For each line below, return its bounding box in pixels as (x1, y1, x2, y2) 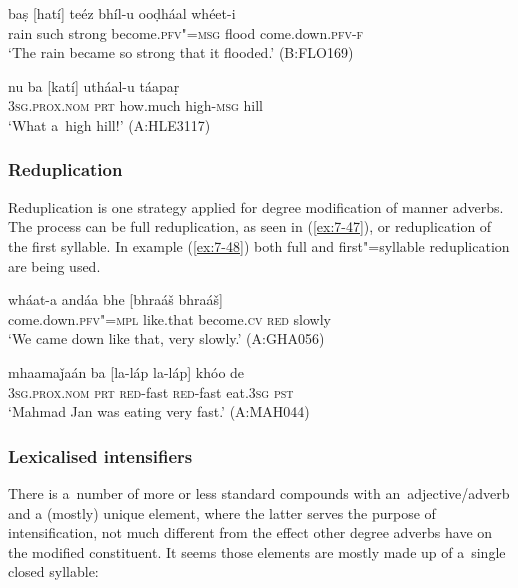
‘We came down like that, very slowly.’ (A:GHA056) (8, 328, 325, 349)
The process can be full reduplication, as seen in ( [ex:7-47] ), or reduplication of (8, 216, 492, 237)
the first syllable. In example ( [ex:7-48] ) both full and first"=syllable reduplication (8, 235, 510, 256)
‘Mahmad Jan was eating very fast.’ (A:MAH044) (8, 401, 310, 422)
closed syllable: (8, 561, 99, 582)
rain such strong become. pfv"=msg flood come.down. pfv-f (8, 22, 364, 43)
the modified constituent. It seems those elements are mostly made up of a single (8, 541, 506, 562)
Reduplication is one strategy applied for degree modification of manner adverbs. (8, 196, 504, 217)
